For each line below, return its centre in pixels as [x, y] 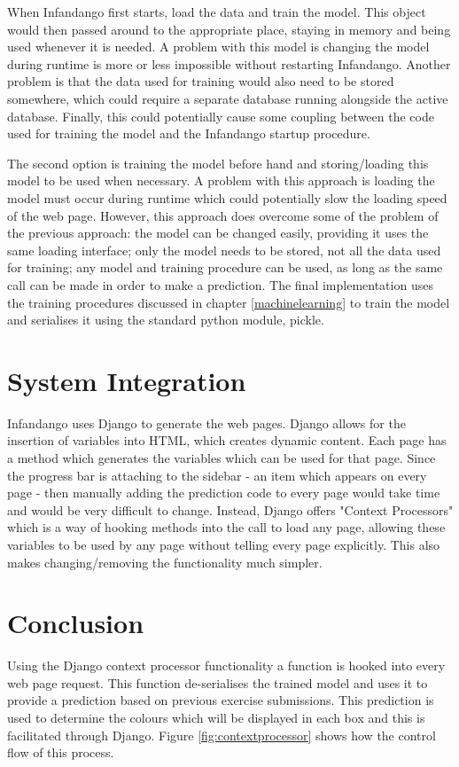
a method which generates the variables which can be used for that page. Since [222, 458]
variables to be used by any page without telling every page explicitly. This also [224, 544]
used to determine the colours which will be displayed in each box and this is [216, 718]
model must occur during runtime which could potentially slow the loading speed [227, 197]
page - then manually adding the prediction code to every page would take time [224, 493]
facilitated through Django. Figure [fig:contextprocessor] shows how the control [222, 735]
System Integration [127, 380]
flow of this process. [61, 752]
